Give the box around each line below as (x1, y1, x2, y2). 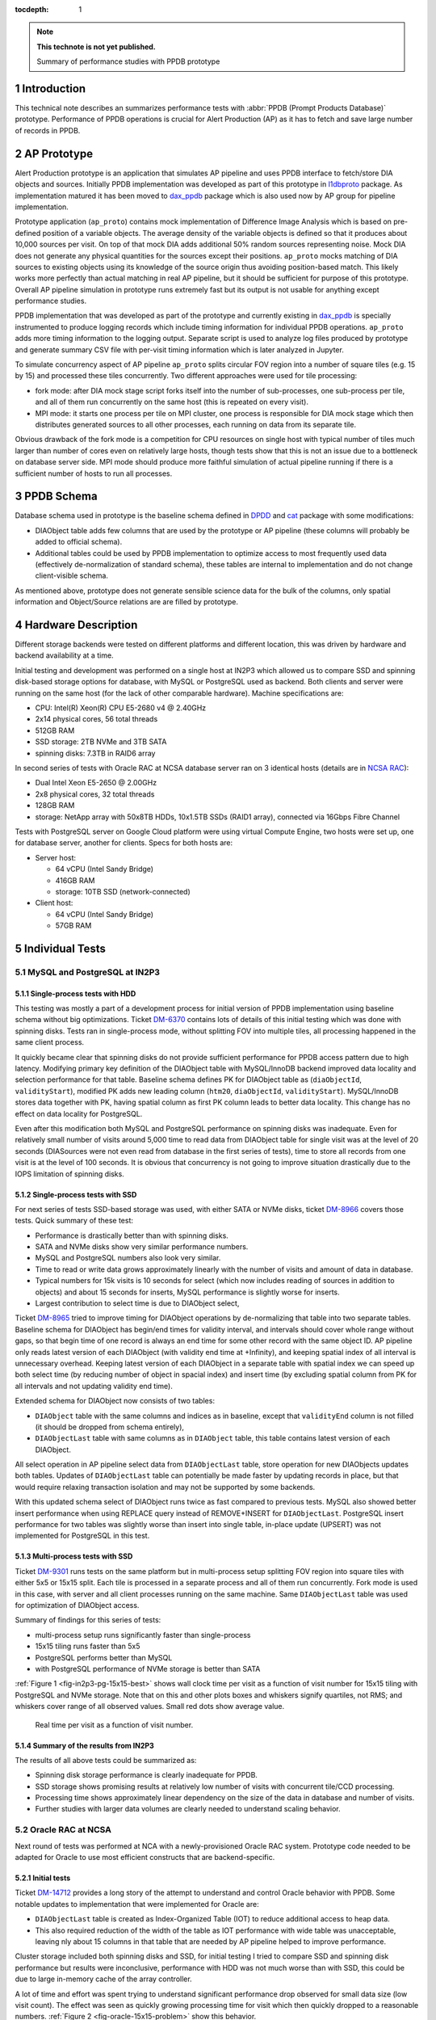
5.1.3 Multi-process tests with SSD (15, 1551, 133, 1561)
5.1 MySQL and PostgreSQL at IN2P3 (15, 966, 161, 978)
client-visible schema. (35, 570, 109, 581)
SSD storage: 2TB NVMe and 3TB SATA (35, 737, 167, 747)
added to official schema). (35, 537, 123, 547)
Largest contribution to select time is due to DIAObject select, (35, 1298, 240, 1308)
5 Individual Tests (15, 941, 107, 955)
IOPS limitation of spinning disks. (15, 1168, 124, 1179)
